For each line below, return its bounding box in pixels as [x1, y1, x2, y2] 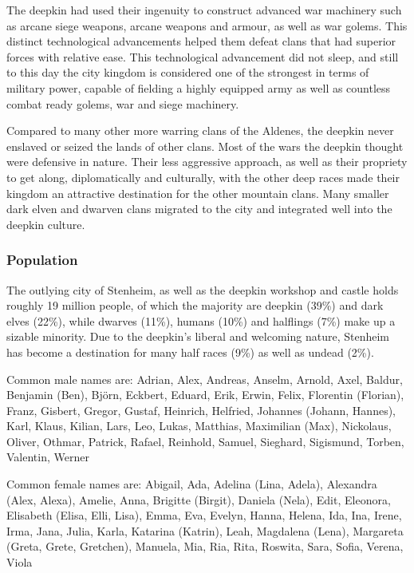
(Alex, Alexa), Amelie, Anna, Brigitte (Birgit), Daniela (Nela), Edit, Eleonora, [6, 491, 391, 508]
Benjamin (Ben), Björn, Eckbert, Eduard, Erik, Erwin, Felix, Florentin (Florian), [6, 386, 404, 403]
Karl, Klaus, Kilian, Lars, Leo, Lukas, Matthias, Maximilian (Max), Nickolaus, [6, 417, 392, 434]
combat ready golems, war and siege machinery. [6, 95, 239, 112]
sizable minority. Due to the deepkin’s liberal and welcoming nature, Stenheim [6, 328, 389, 345]
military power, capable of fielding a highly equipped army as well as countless [6, 79, 391, 96]
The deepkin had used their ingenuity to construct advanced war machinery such [6, 2, 402, 18]
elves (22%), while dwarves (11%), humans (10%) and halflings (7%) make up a [6, 312, 396, 329]
